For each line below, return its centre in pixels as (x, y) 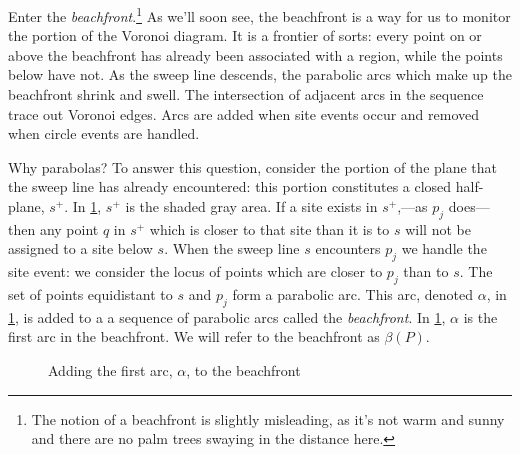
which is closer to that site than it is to (269, 228)
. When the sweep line (232, 248)
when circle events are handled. (104, 133)
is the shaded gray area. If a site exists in (251, 206)
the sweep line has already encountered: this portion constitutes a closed (230, 186)
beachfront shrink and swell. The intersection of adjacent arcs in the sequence (246, 94)
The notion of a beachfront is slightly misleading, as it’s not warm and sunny (268, 418)
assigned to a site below (80, 248)
